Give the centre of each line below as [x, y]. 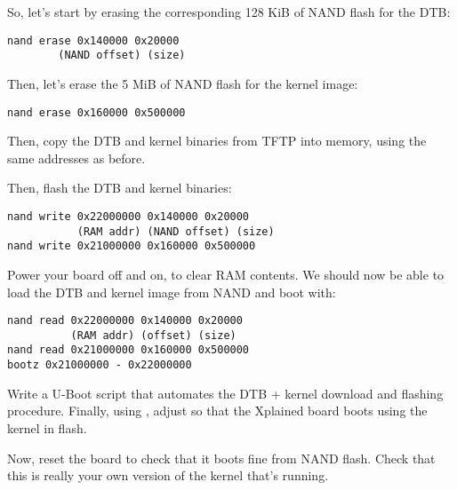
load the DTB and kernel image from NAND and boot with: [172, 292]
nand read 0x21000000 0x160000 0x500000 [128, 350]
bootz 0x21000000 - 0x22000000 [100, 365]
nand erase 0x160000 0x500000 [96, 112]
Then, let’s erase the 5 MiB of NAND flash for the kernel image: [183, 83]
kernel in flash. [47, 427]
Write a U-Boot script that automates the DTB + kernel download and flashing [225, 393]
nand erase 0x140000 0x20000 [93, 40]
